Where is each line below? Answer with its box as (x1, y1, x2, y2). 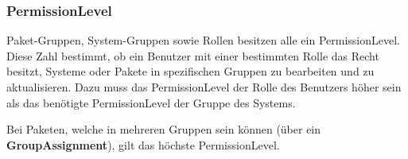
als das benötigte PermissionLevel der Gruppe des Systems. (6, 94, 296, 111)
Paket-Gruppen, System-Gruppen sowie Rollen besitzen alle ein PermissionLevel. (6, 32, 400, 48)
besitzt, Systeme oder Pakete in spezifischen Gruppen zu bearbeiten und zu (6, 63, 375, 79)
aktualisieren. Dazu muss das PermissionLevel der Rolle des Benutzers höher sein (6, 79, 402, 95)
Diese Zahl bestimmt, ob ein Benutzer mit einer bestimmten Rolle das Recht (6, 47, 379, 64)
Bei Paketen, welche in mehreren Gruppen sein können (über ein (6, 121, 321, 138)
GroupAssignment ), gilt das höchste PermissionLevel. (6, 136, 280, 153)
